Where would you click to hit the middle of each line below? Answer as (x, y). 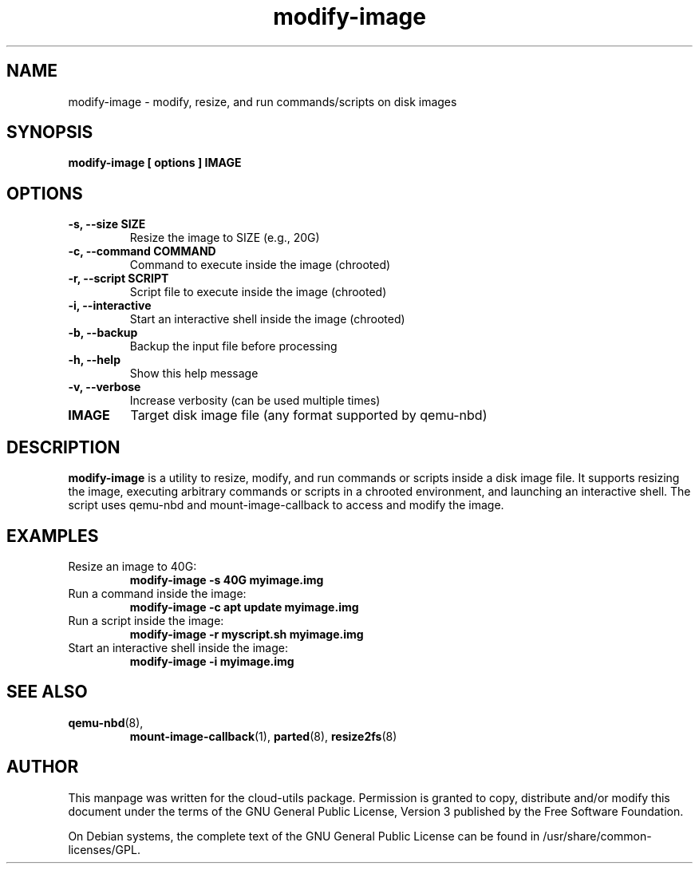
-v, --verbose (105, 387)
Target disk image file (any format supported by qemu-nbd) (309, 415)
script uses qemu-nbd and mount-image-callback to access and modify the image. (286, 505)
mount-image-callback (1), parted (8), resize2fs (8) (263, 736)
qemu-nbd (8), (106, 722)
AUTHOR (43, 767)
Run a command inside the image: (157, 593)
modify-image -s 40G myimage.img (227, 579)
